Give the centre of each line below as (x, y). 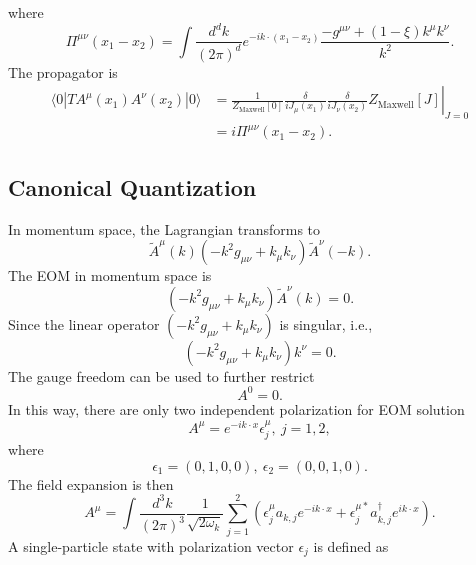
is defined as (351, 545)
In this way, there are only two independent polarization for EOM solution (236, 408)
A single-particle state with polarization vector (151, 545)
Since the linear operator (84, 323)
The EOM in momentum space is (110, 275)
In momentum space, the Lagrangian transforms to (164, 228)
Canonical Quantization (132, 186)
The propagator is (63, 71)
